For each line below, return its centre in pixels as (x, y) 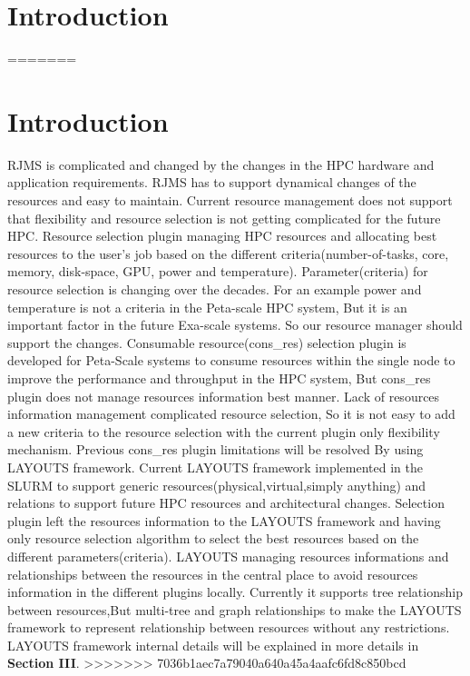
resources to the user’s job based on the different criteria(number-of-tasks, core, (228, 253)
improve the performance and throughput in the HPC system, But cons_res (219, 378)
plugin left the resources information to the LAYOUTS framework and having (224, 520)
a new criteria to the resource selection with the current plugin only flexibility (224, 431)
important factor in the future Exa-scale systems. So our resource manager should (235, 325)
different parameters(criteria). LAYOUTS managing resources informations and (228, 556)
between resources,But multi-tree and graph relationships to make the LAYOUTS (235, 609)
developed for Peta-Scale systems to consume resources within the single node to (231, 360)
